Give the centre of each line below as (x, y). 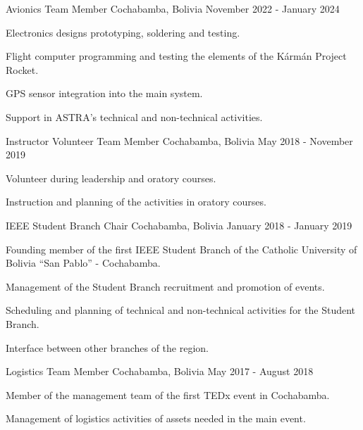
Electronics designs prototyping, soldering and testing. (123, 32)
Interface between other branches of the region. (107, 347)
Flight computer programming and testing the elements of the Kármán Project (176, 56)
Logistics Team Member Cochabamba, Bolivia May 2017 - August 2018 (160, 371)
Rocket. (22, 69)
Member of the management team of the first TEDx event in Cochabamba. (168, 394)
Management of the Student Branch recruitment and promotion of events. (165, 286)
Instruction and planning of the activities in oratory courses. (136, 202)
